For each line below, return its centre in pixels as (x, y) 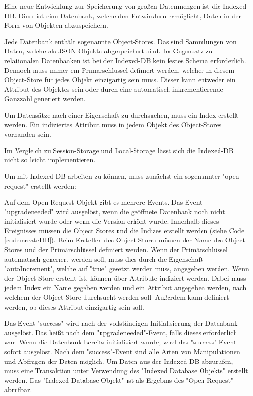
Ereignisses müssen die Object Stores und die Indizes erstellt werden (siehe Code (125, 230)
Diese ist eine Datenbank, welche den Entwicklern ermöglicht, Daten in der (130, 15)
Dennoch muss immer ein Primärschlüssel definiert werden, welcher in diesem (119, 70)
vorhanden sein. (28, 134)
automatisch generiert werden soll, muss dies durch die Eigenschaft (104, 259)
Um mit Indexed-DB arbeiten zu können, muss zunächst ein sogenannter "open (122, 176)
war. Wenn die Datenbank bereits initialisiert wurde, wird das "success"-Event (120, 342)
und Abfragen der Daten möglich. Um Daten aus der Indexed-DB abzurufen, (119, 361)
